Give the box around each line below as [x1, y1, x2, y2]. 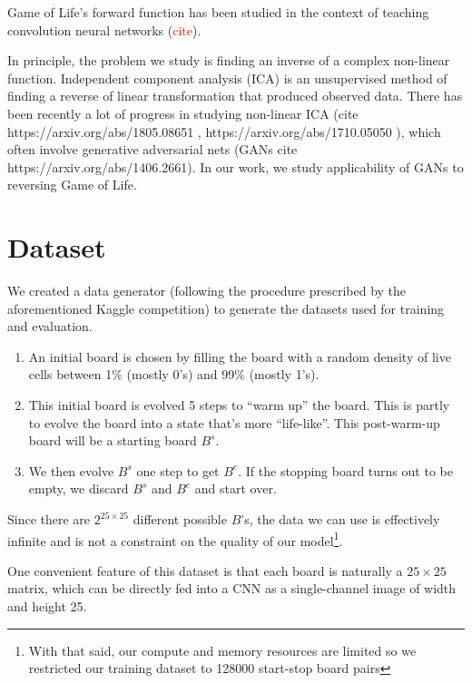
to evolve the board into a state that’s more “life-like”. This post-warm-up [28, 413, 440, 432]
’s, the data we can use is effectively [241, 510, 440, 528]
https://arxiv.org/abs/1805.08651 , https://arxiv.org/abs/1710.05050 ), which [7, 122, 441, 141]
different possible [133, 510, 227, 528]
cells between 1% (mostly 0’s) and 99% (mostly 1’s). [28, 365, 320, 384]
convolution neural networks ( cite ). [7, 20, 202, 39]
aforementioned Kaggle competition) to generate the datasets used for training [7, 298, 445, 317]
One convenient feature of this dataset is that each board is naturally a [7, 561, 403, 580]
